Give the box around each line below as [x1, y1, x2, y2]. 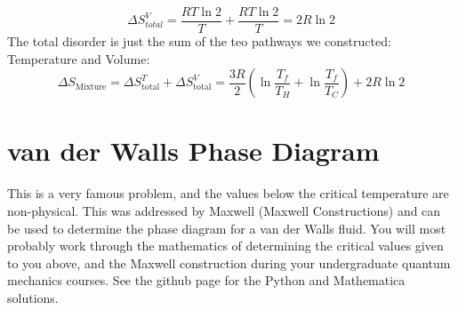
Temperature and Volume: [7, 49, 150, 68]
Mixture [75, 82, 107, 91]
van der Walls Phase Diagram [7, 132, 380, 169]
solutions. [7, 288, 59, 306]
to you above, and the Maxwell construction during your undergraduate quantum [7, 253, 451, 272]
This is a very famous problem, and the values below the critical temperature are [7, 184, 449, 203]
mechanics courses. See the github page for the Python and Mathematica [7, 271, 406, 290]
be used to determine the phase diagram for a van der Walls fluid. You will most [7, 219, 446, 237]
